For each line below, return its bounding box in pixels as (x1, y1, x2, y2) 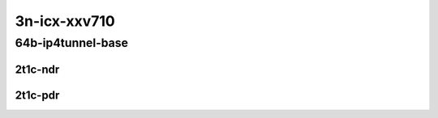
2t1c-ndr (15, 62, 60, 76)
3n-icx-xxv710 (15, 12, 115, 30)
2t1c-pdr (15, 88, 60, 102)
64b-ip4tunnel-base (15, 36, 129, 50)
